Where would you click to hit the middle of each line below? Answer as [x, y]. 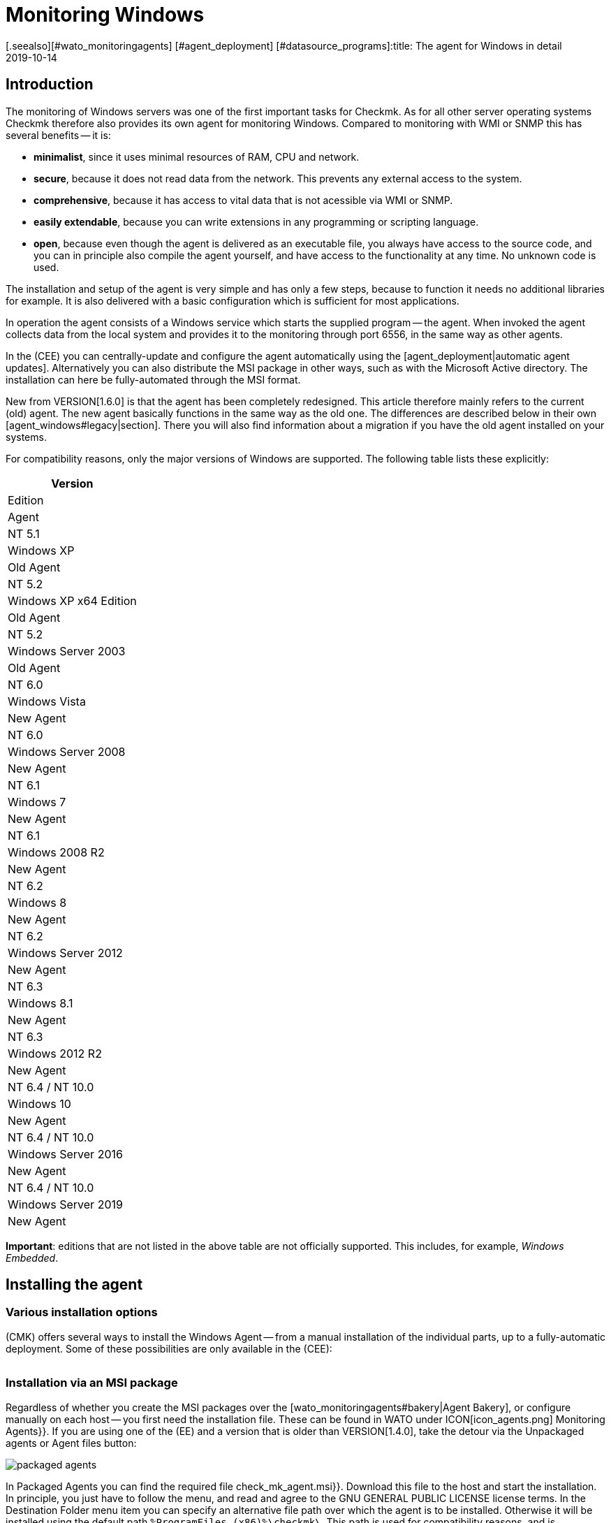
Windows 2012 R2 [55, 1053]
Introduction [50, 85]
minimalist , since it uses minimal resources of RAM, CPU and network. [197, 156]
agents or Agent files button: [71, 1443]
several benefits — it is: [58, 135]
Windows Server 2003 [67, 651]
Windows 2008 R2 [56, 852]
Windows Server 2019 [65, 1204]
